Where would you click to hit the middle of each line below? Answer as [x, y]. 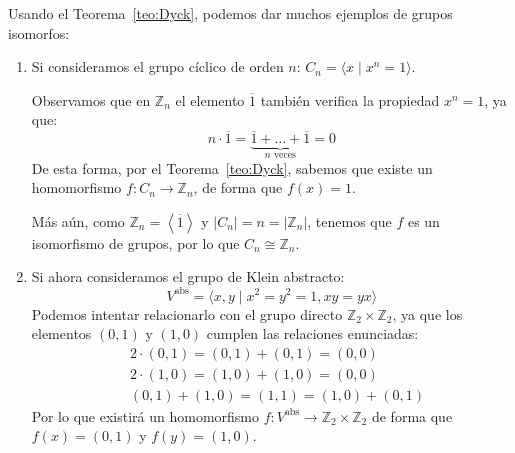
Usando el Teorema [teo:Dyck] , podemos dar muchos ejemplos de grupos [230, 13]
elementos [61, 333]
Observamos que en [91, 99]
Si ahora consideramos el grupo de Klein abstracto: [188, 276]
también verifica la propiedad [350, 99]
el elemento [210, 99]
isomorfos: [39, 32]
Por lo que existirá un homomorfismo [145, 415]
